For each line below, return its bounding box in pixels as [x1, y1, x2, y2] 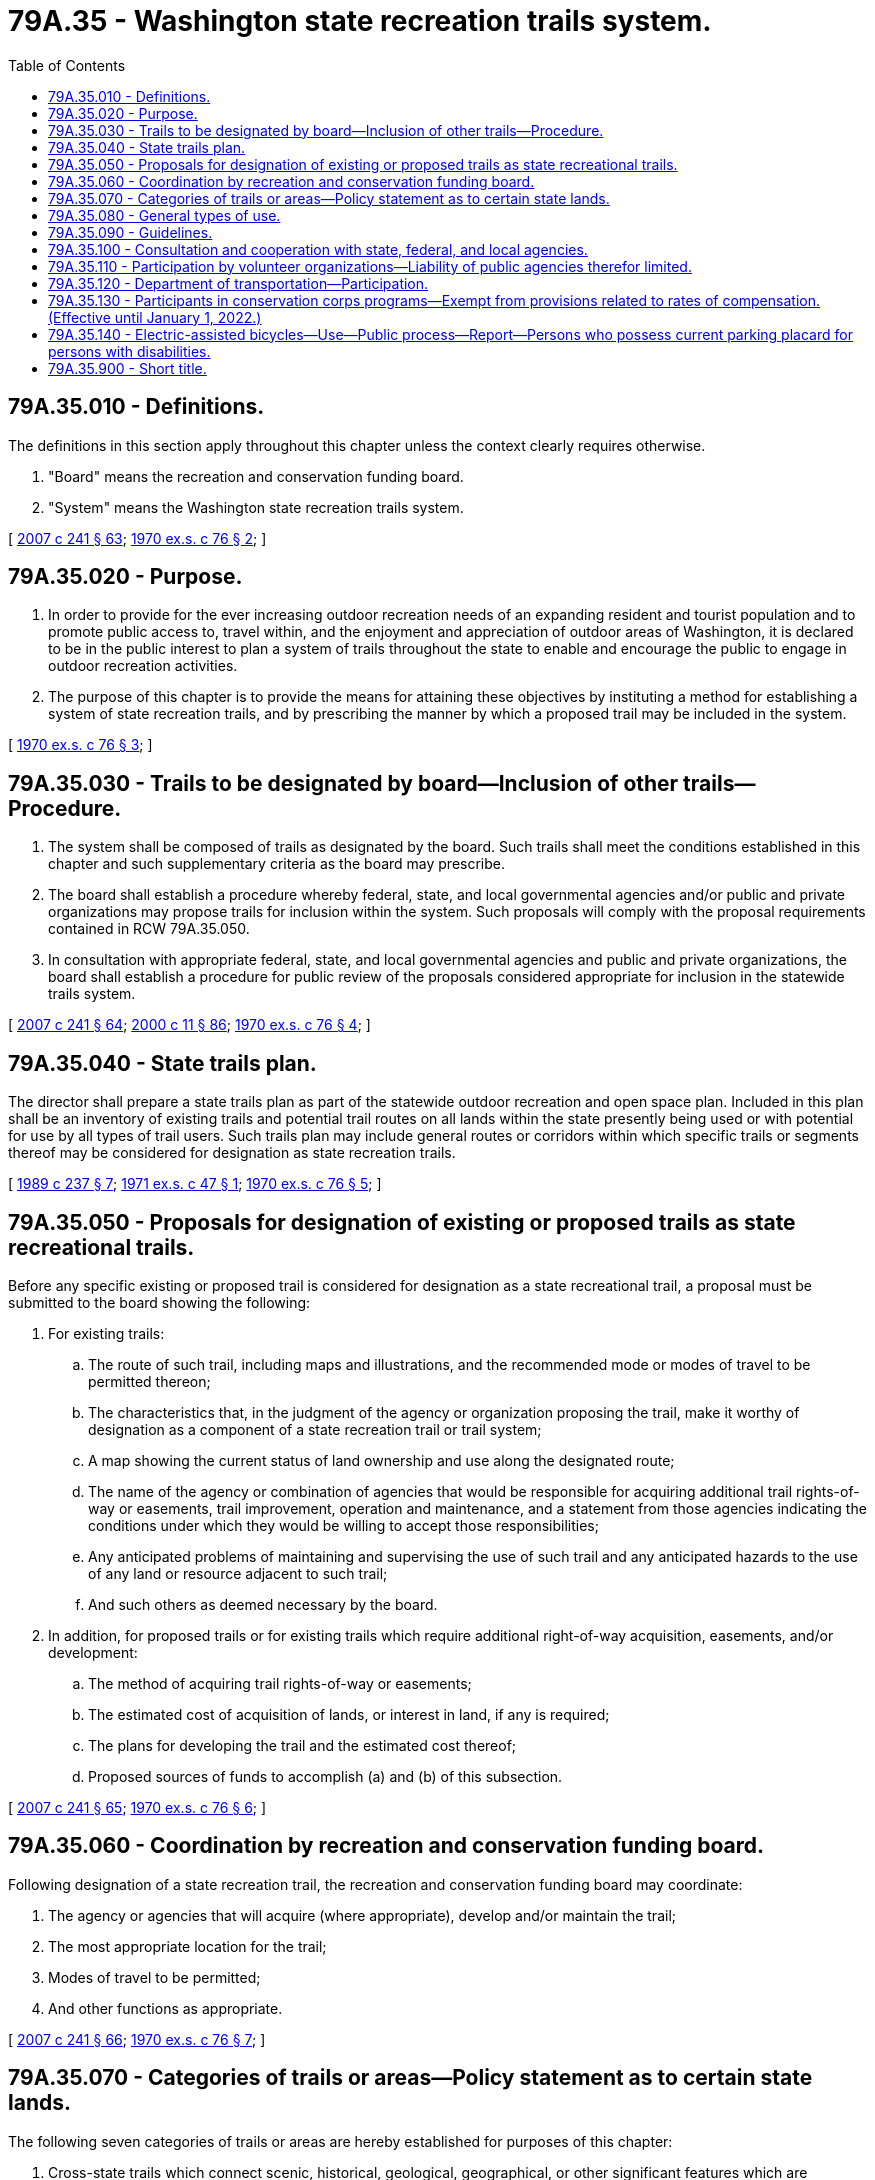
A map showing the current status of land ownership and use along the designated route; [88, 1451, 675, 1469]
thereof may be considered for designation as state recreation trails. [8, 1144, 456, 1162]
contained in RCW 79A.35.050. [48, 920, 250, 938]
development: [48, 1643, 138, 1661]
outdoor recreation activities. [48, 657, 238, 675]
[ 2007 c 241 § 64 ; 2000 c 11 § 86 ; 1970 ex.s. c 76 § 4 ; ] [8, 1016, 371, 1034]
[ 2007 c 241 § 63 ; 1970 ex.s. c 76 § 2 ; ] [8, 529, 267, 547]
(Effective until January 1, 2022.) [48, 308, 262, 326]
